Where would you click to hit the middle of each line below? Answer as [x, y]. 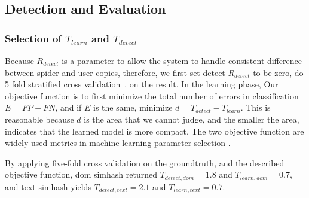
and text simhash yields [48, 186]
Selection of [33, 38]
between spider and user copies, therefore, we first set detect [115, 72]
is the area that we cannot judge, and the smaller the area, [192, 119]
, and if [68, 107]
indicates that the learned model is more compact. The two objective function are [154, 131]
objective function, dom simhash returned [81, 174]
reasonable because [39, 119]
